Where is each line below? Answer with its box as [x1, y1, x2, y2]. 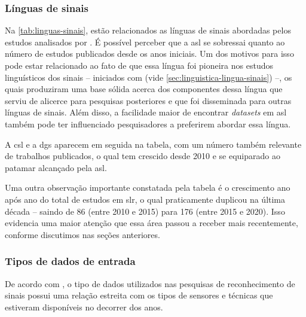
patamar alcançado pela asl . [5, 161, 107, 173]
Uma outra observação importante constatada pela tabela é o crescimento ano [5, 181, 290, 194]
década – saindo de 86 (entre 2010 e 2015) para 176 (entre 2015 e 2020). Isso [5, 205, 285, 217]
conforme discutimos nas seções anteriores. [5, 228, 160, 240]
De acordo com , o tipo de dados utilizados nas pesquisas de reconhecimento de [5, 277, 295, 289]
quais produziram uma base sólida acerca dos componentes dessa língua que [5, 83, 283, 95]
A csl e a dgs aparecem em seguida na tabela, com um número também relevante [5, 138, 302, 150]
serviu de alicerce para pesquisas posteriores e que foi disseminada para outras [5, 94, 292, 106]
